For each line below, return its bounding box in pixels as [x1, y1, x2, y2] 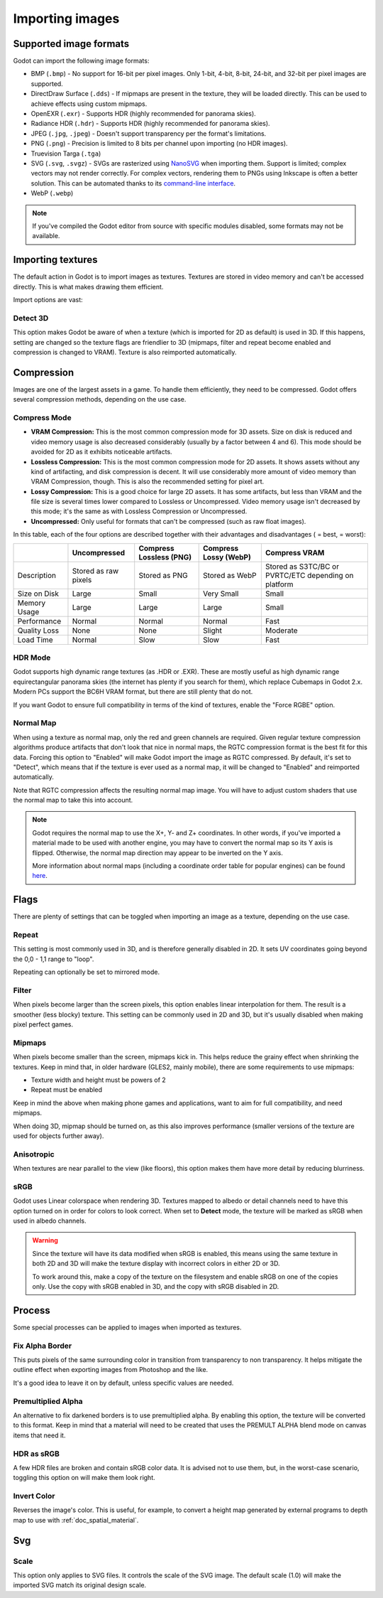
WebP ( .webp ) [30, 189, 74, 198]
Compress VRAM [265, 547, 325, 557]
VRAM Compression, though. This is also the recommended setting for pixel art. [30, 477, 265, 486]
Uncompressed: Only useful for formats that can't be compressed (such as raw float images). [30, 517, 306, 525]
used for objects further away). [13, 1132, 104, 1140]
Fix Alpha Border [13, 1341, 72, 1351]
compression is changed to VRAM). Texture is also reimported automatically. [13, 348, 237, 356]
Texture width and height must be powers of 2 [30, 1076, 166, 1084]
